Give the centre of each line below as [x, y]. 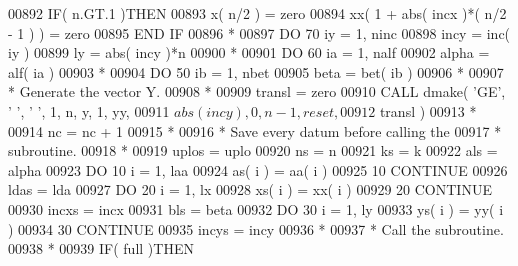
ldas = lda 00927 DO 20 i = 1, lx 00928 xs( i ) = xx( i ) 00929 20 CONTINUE [250, 189]
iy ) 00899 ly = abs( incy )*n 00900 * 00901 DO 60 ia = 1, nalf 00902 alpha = [249, 52]
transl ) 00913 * [428, 110]
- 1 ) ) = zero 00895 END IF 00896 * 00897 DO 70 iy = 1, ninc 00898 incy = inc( [259, 32]
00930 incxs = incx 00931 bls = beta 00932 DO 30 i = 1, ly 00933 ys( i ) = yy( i [256, 208]
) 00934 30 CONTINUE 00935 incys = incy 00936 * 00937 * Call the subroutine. [256, 228]
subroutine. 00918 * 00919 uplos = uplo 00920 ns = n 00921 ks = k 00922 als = [253, 150]
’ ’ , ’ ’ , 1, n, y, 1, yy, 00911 [89, 110]
